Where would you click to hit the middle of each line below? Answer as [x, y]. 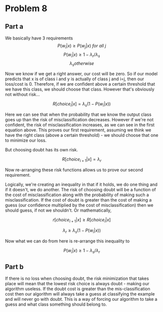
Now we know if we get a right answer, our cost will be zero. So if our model [81, 74]
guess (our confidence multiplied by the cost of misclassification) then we [79, 205]
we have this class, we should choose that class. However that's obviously [80, 89]
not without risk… [23, 94]
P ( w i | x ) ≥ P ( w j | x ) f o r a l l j [82, 46]
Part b [14, 266]
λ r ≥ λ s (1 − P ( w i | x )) [82, 231]
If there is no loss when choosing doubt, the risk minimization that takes [77, 278]
